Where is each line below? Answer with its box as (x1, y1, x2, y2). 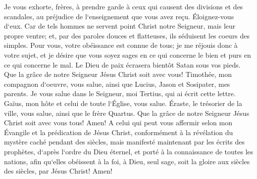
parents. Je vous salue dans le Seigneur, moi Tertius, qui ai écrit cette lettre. (4, 88, 236, 99)
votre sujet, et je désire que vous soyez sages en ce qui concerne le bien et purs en (4, 49, 251, 60)
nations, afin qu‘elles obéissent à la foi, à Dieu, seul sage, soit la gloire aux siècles (4, 156, 250, 166)
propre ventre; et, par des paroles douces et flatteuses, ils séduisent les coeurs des (4, 30, 250, 40)
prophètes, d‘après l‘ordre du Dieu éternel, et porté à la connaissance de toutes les (4, 146, 254, 156)
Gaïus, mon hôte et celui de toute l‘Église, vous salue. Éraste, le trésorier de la (4, 98, 242, 108)
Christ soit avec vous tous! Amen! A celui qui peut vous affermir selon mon (4, 117, 232, 128)
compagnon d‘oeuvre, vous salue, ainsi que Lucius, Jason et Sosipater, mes (4, 78, 230, 89)
